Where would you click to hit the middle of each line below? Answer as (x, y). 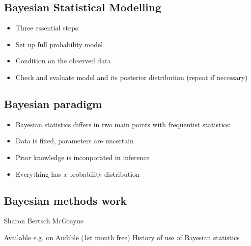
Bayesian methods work (66, 200)
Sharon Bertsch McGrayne (44, 221)
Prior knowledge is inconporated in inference (83, 157)
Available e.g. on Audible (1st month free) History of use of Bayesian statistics (122, 237)
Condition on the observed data (63, 61)
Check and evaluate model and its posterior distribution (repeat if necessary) (131, 77)
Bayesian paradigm (53, 103)
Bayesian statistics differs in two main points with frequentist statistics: (123, 124)
